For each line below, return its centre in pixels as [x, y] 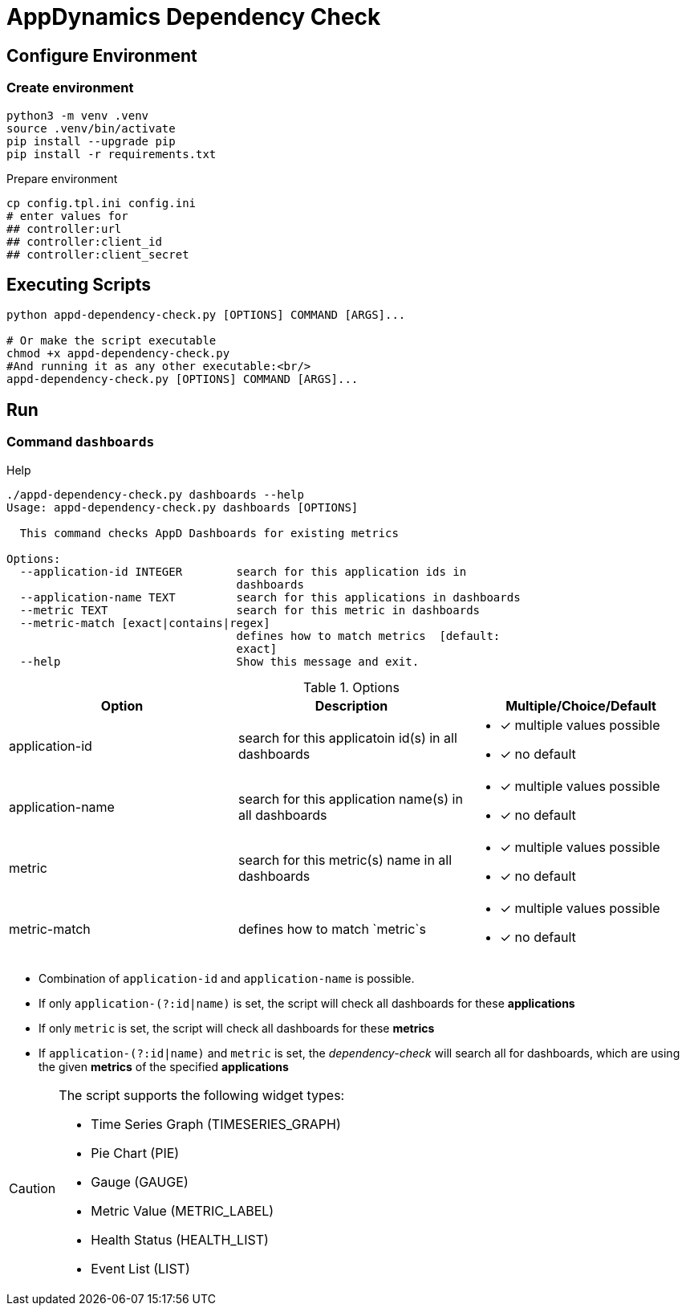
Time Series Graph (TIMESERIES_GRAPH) [216, 1124]
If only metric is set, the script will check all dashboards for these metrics [237, 1028]
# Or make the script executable [112, 341]
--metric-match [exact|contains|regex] [145, 623]
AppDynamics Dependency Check [194, 17]
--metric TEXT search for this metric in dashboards [250, 610]
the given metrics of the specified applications [164, 1066]
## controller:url [64, 228]
